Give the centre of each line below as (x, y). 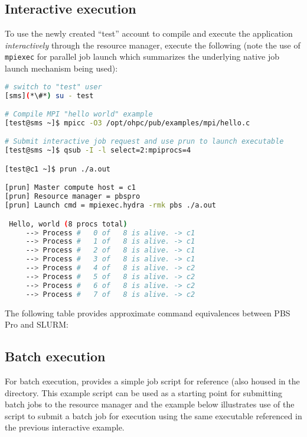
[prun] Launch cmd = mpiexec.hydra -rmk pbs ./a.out (110, 205)
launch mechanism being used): (61, 68)
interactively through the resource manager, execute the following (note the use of (153, 45)
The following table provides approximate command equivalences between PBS (148, 313)
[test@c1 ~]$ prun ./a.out (58, 169)
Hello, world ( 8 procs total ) (68, 224)
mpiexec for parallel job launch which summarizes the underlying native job (142, 56)
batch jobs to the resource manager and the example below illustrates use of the (150, 404)
